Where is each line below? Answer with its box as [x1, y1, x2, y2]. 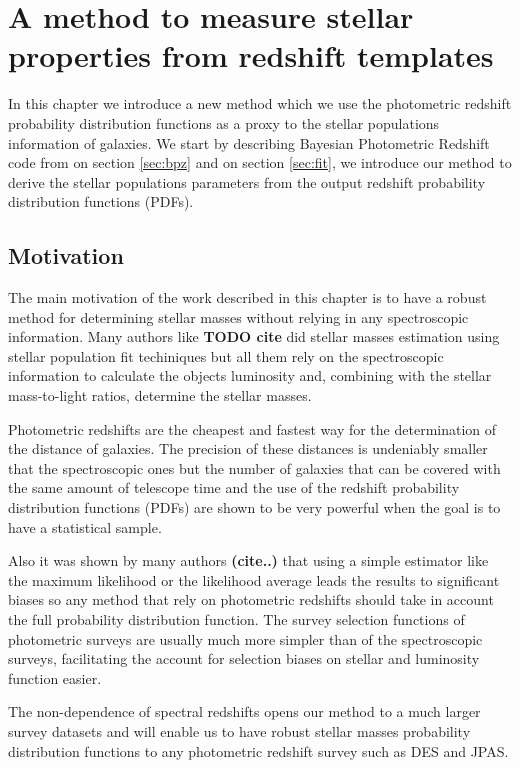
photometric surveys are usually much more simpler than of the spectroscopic [8, 628, 483, 649]
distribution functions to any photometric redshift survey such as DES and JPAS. [8, 740, 509, 761]
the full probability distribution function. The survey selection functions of [8, 608, 465, 629]
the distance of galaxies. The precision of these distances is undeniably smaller [8, 438, 488, 459]
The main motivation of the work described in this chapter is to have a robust [8, 287, 487, 308]
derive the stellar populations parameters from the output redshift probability [8, 171, 486, 192]
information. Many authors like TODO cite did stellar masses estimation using [8, 326, 500, 347]
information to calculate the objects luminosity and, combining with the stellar [8, 365, 492, 386]
